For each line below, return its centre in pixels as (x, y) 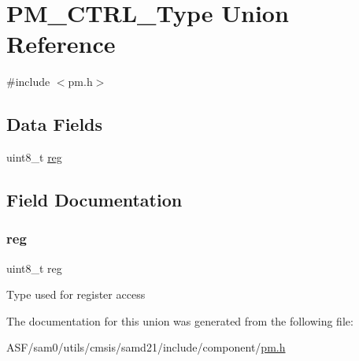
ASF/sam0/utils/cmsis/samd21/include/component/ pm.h (146, 347)
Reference (61, 44)
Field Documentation (94, 200)
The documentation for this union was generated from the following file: (180, 320)
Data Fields (55, 124)
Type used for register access (76, 294)
